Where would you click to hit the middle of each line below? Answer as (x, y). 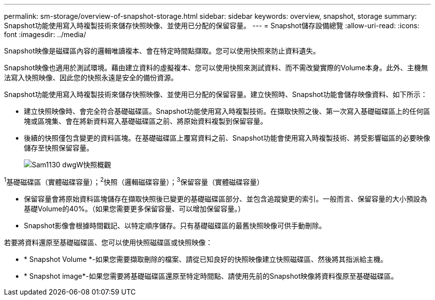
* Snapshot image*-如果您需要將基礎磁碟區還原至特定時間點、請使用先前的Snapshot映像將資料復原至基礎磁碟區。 (211, 276)
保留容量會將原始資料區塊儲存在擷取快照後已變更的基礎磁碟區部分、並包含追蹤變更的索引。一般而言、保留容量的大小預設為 (225, 199)
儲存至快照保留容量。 (59, 148)
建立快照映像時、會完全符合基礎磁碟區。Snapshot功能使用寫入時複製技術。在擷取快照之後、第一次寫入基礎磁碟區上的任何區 (227, 111)
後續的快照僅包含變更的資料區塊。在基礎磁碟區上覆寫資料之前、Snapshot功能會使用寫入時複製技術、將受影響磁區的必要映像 (227, 138)
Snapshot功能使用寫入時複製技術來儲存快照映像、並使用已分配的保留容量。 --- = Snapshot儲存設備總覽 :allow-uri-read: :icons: (212, 25)
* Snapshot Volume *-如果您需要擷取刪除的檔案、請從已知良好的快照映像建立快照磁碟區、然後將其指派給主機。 (206, 259)
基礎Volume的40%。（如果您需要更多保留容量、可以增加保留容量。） (135, 208)
